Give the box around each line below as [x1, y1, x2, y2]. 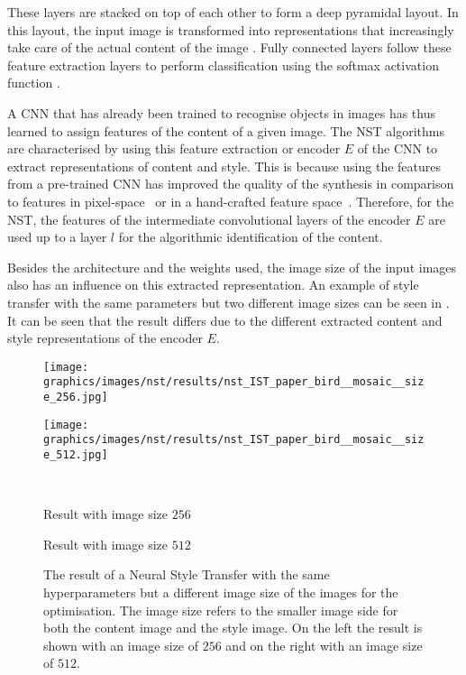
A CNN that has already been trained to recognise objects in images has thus [7, 103, 436, 122]
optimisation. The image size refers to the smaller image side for [43, 600, 398, 619]
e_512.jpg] [43, 448, 108, 461]
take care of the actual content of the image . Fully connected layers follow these [7, 38, 452, 57]
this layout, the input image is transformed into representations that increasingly [7, 20, 454, 39]
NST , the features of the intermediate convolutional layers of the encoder [7, 209, 411, 228]
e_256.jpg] [43, 391, 108, 403]
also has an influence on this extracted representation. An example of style [7, 275, 419, 294]
